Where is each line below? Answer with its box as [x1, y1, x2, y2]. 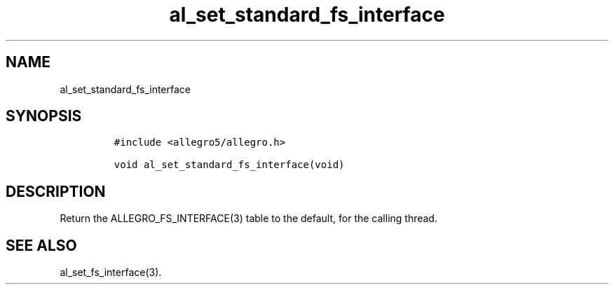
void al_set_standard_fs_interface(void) [114, 159, 345, 171]
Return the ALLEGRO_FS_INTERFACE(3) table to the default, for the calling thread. [60, 212, 437, 225]
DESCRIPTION [6, 182, 106, 200]
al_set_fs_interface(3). [60, 266, 162, 279]
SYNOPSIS [6, 107, 82, 125]
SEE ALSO [6, 236, 77, 254]
